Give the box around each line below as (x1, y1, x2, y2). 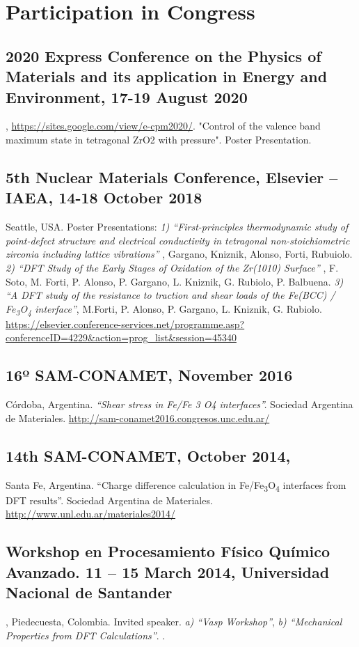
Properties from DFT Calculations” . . (6, 627, 166, 642)
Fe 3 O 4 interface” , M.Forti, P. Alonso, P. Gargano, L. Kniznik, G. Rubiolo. (6, 301, 322, 318)
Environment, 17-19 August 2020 (6, 86, 248, 107)
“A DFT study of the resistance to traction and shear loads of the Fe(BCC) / (6, 288, 335, 302)
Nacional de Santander (6, 582, 173, 603)
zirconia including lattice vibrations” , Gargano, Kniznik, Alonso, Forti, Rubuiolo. (6, 247, 353, 261)
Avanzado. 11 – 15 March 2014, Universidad (6, 561, 330, 582)
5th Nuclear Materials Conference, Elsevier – (6, 166, 338, 187)
